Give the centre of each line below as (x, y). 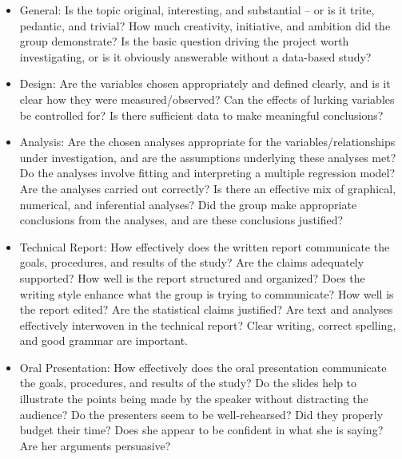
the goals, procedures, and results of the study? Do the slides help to (188, 383)
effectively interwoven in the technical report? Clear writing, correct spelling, (208, 324)
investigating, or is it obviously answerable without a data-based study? (195, 56)
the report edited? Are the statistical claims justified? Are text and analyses (206, 309)
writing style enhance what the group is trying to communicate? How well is (207, 293)
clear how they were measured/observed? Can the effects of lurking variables (207, 99)
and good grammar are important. (103, 340)
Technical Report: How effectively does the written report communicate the (205, 246)
